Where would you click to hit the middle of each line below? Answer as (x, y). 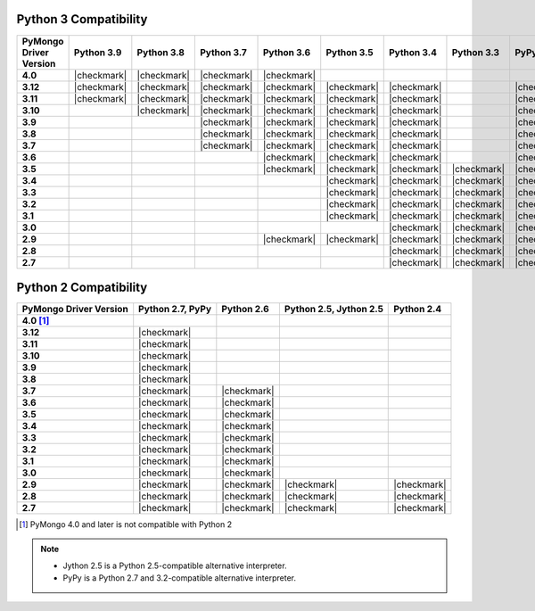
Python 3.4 (412, 52)
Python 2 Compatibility (82, 287)
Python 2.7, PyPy (175, 310)
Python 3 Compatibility (82, 19)
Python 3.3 (475, 52)
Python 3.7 (223, 52)
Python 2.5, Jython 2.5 (333, 310)
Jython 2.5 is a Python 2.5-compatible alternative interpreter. (175, 566)
